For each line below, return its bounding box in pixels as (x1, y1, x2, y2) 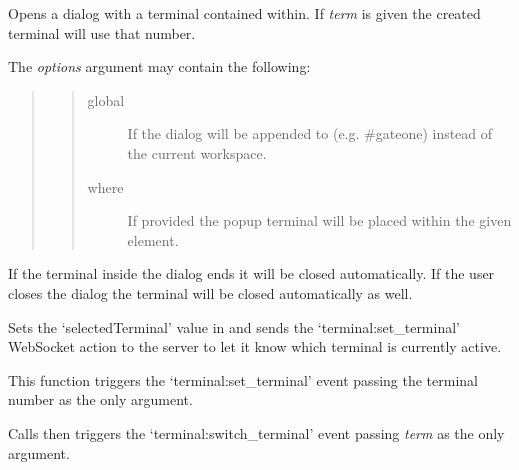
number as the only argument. (8, 389, 193, 410)
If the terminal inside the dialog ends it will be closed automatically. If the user (8, 263, 495, 284)
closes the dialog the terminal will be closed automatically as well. (8, 282, 413, 303)
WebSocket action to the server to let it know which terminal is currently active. (8, 336, 502, 357)
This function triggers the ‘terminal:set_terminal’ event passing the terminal (8, 369, 478, 390)
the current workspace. (127, 142, 267, 163)
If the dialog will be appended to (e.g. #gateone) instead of (127, 123, 493, 144)
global (87, 89, 125, 110)
